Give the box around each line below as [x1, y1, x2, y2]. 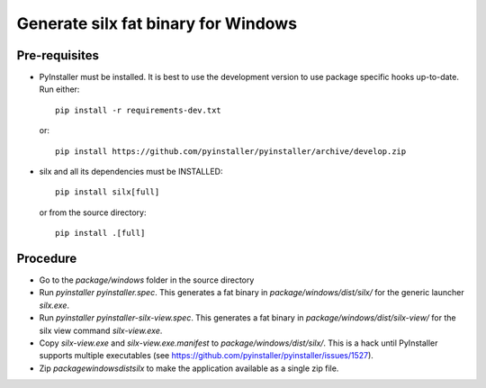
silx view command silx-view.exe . [39, 325, 163, 336]
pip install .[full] [55, 228, 146, 239]
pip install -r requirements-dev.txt [55, 104, 222, 115]
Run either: [39, 84, 80, 95]
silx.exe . [39, 300, 70, 311]
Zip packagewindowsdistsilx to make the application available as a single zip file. [39, 363, 339, 374]
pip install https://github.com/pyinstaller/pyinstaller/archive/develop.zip [55, 146, 407, 157]
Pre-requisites [16, 48, 99, 63]
